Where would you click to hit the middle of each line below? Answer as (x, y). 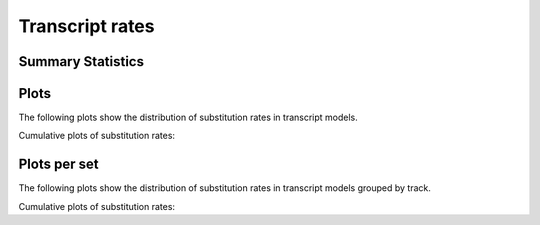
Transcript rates (86, 26)
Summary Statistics (81, 61)
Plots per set (58, 164)
